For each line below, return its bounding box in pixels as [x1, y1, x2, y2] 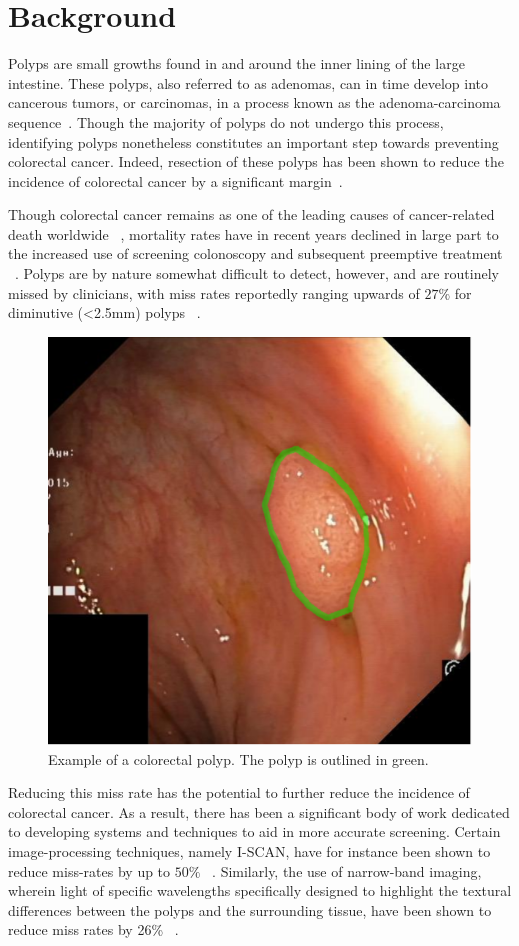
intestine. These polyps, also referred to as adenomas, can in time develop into [8, 72, 489, 93]
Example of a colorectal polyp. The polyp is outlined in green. [48, 748, 429, 769]
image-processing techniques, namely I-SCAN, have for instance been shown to [8, 841, 491, 862]
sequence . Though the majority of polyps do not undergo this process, [8, 111, 444, 132]
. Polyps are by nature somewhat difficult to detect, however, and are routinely [15, 263, 499, 284]
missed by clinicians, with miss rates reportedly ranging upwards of [8, 282, 420, 303]
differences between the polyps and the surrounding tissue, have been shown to [8, 899, 492, 920]
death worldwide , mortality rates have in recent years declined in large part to [8, 223, 499, 244]
